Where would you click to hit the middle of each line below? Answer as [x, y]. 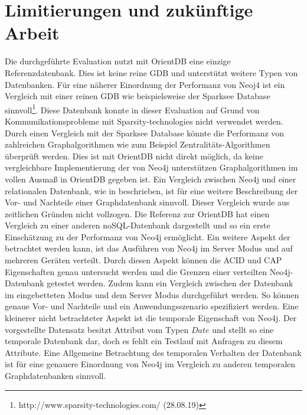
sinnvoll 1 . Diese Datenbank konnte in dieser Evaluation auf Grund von [132, 109]
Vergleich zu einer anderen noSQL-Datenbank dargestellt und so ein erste [138, 225]
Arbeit [32, 33]
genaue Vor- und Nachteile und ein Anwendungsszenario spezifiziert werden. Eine [152, 306]
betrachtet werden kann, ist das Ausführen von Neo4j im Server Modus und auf [149, 248]
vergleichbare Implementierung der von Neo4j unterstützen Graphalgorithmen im [151, 167]
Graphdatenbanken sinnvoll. [55, 375]
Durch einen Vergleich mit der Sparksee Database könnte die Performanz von [145, 133]
